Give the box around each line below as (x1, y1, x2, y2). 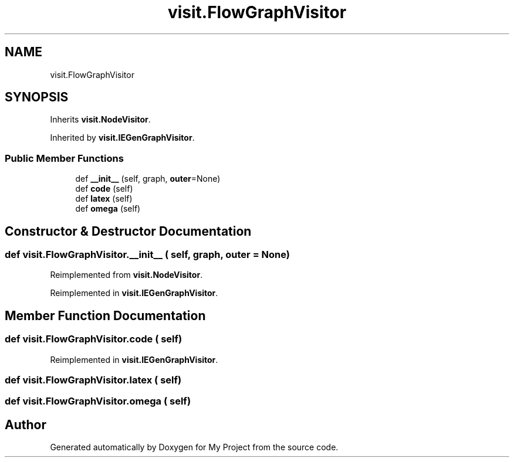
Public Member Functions (5, 152, 124, 164)
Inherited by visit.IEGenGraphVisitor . (50, 133, 195, 143)
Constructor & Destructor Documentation (5, 223, 252, 239)
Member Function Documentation (5, 308, 206, 323)
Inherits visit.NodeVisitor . (50, 114, 151, 125)
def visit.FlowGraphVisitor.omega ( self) (5, 395, 191, 407)
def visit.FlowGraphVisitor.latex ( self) (5, 374, 182, 386)
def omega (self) (75, 203, 141, 214)
